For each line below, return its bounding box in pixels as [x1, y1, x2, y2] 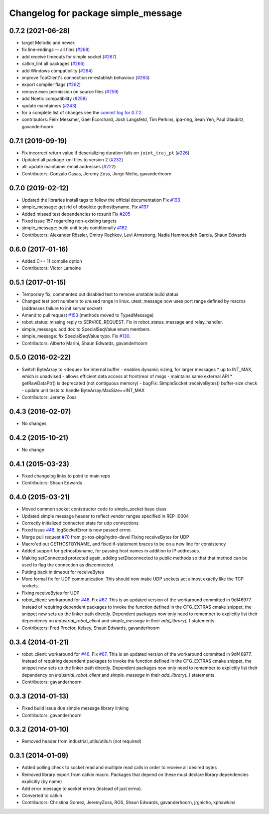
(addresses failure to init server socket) [21, 305, 102, 311]
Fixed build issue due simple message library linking [21, 705, 129, 711]
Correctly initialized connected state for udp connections [21, 520, 139, 526]
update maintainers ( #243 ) [21, 102, 77, 108]
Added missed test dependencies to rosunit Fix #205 [21, 211, 131, 217]
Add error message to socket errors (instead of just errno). [21, 786, 142, 792]
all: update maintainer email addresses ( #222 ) [21, 164, 116, 170]
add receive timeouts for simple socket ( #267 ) [21, 53, 117, 59]
